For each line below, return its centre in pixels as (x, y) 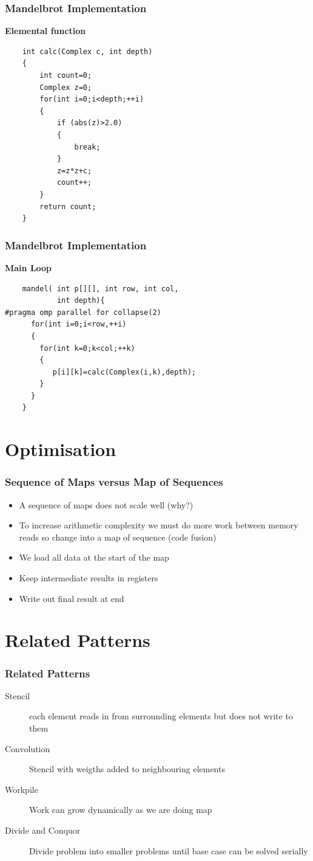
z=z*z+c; (74, 171)
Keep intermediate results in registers (89, 578)
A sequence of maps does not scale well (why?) (106, 504)
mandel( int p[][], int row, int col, (100, 289)
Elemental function (45, 31)
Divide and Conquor (43, 830)
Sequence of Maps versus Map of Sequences (114, 482)
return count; (68, 206)
